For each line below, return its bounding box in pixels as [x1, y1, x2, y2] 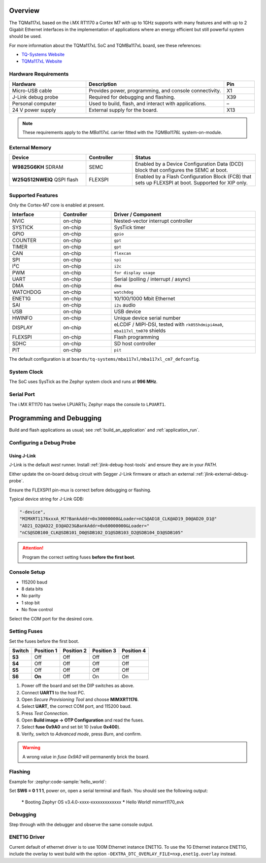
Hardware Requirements [9, 70, 69, 77]
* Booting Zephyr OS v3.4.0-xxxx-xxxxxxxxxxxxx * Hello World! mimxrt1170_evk [21, 799, 184, 805]
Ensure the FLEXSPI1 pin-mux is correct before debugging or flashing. [9, 487, 151, 493]
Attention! [22, 545, 44, 551]
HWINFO [12, 314, 33, 321]
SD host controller [114, 340, 156, 347]
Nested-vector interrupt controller [114, 217, 193, 224]
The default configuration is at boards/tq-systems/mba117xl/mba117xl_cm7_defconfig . [9, 356, 200, 362]
